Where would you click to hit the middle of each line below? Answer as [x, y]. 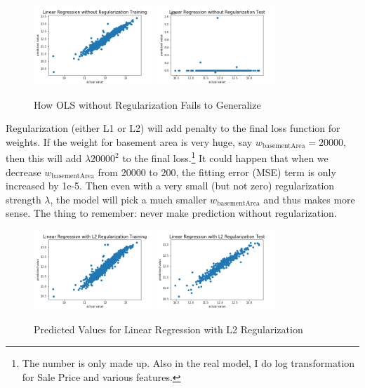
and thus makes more [309, 199]
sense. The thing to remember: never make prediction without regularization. [171, 213]
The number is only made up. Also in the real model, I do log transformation [188, 363]
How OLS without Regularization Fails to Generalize [147, 104]
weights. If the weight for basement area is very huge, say [129, 141]
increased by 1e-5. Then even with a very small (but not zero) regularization [170, 186]
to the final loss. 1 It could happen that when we [225, 157]
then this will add [44, 158]
